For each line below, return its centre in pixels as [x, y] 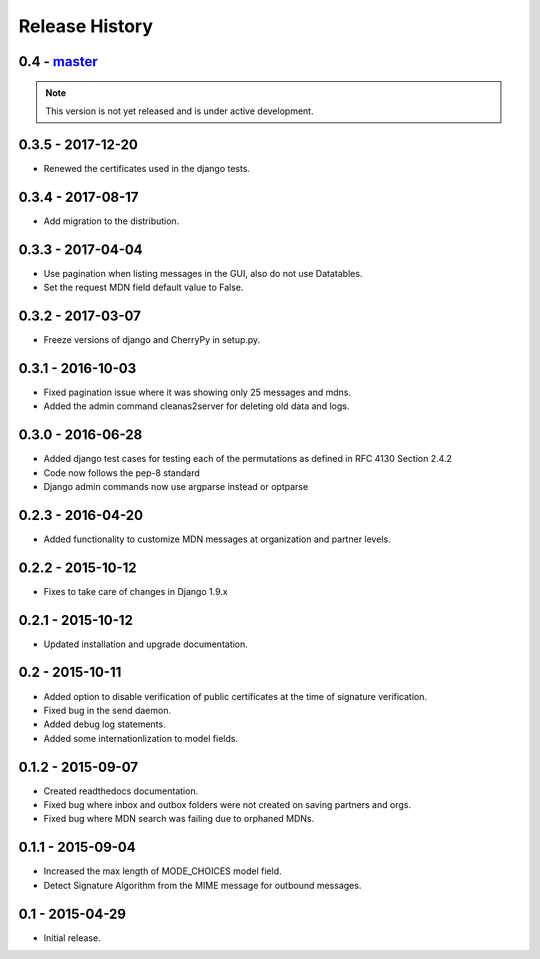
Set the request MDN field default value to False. [143, 287]
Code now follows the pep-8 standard [121, 472]
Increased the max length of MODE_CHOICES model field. [162, 871]
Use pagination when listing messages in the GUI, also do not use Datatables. [203, 273]
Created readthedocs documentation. [121, 791]
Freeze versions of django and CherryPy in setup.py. [152, 339]
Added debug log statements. [104, 724]
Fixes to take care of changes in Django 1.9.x [136, 591]
